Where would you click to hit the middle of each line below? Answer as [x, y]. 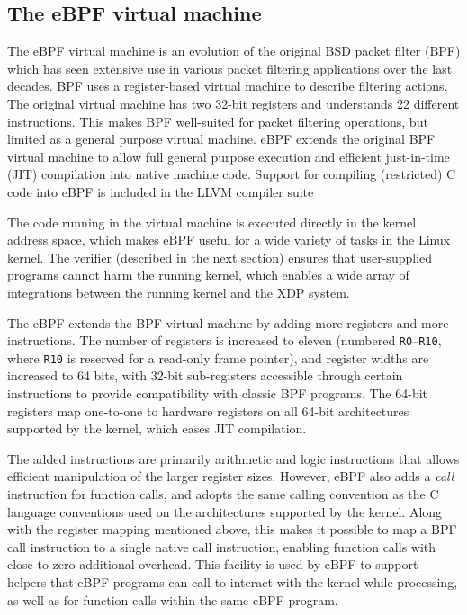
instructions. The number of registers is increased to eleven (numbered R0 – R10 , [225, 340]
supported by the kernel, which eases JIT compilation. [157, 428]
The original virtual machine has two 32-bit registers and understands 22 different [233, 103]
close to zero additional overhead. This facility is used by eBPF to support [213, 564]
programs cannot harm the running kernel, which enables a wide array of [208, 275]
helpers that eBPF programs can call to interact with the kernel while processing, [233, 581]
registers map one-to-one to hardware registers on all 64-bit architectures [208, 410]
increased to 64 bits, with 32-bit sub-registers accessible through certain [205, 375]
